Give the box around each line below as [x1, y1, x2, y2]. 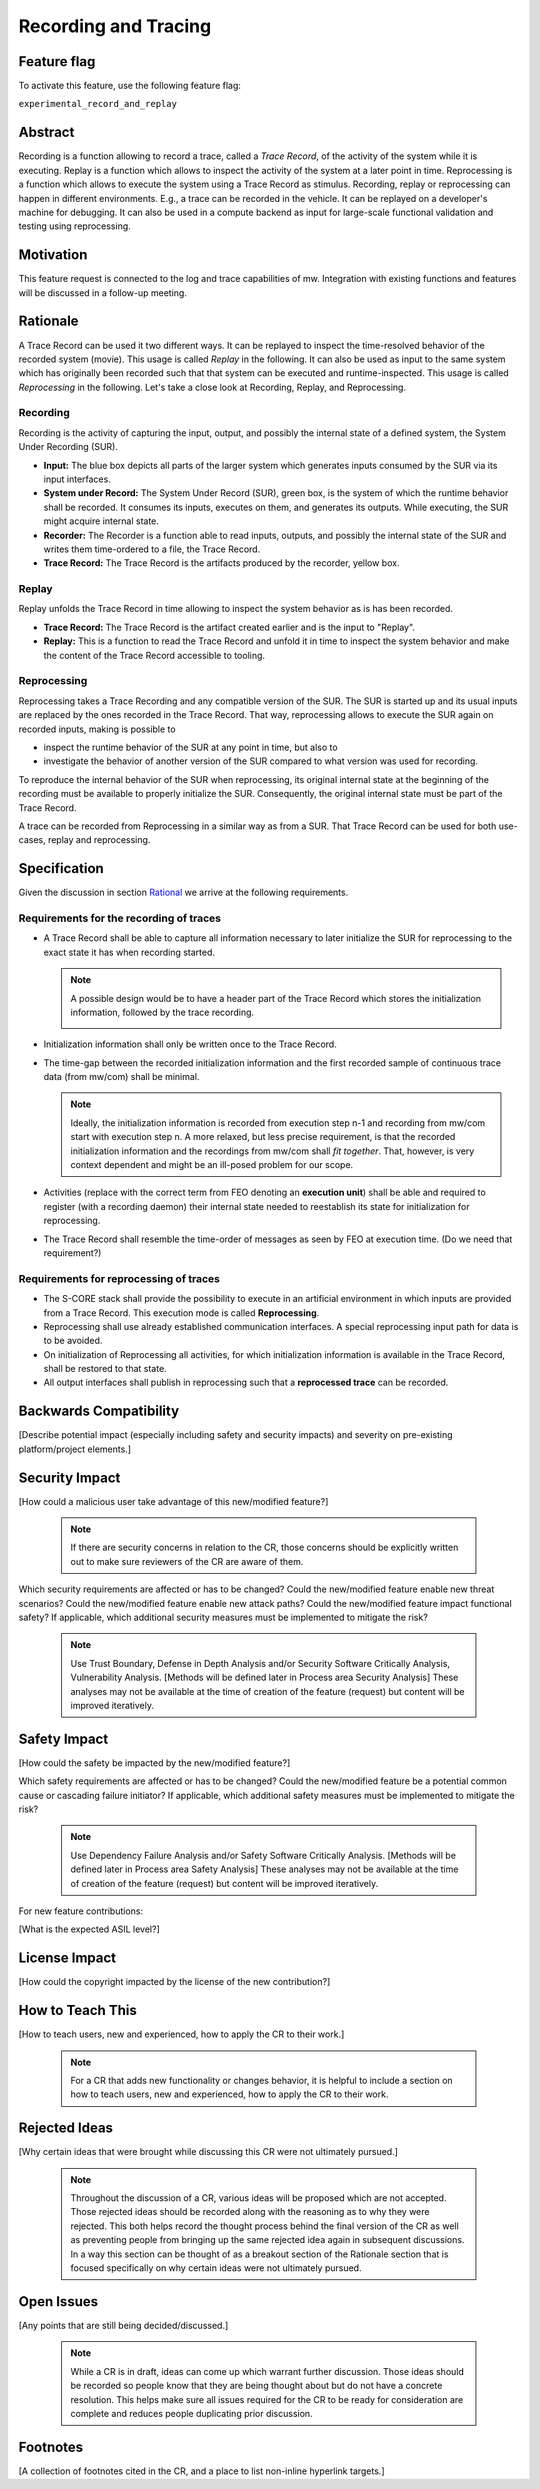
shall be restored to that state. [43, 1363, 167, 1375]
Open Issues [18, 2293, 99, 2310]
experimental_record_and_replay [18, 98, 177, 110]
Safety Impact [18, 1730, 109, 1747]
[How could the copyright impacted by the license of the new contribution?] [18, 1976, 331, 1988]
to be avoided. [43, 1335, 103, 1347]
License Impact [18, 1950, 117, 1967]
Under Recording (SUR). [18, 441, 119, 453]
